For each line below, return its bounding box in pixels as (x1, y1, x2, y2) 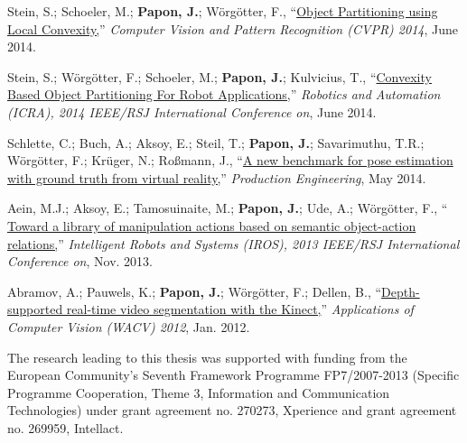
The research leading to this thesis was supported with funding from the (7, 347, 407, 366)
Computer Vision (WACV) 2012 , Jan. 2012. (7, 317, 250, 336)
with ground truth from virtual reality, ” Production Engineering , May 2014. (7, 168, 426, 187)
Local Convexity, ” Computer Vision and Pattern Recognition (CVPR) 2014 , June (7, 19, 458, 38)
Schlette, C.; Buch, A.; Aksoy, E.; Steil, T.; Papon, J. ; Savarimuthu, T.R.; (7, 133, 425, 152)
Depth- (381, 281, 420, 300)
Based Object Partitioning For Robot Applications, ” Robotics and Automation (7, 85, 441, 104)
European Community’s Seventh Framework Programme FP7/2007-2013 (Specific (7, 365, 460, 384)
